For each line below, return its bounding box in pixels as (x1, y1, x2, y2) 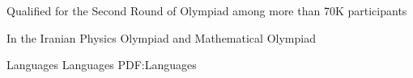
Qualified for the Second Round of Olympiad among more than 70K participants (6, 2, 407, 18)
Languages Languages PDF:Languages (6, 56, 197, 73)
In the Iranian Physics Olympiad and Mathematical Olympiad (6, 29, 316, 46)
